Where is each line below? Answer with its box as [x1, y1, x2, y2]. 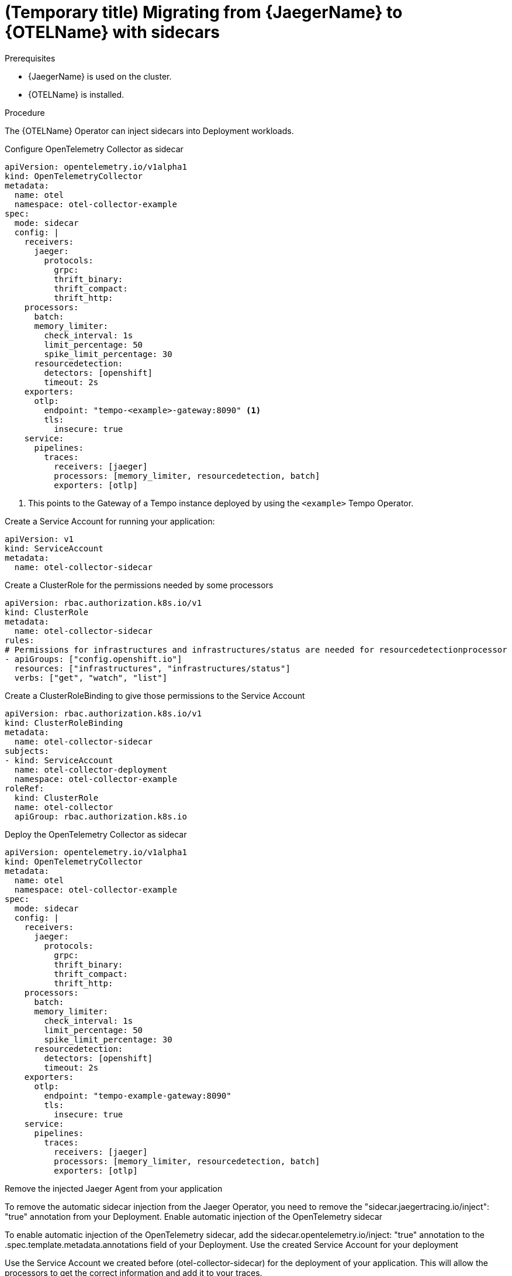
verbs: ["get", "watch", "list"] [14, 673, 168, 682]
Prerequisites [5, 53, 56, 63]
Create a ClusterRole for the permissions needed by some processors [5, 579, 274, 590]
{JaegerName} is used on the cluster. [28, 71, 172, 81]
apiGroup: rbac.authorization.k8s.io [14, 811, 187, 821]
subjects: [5, 746, 49, 756]
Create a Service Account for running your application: [5, 516, 215, 526]
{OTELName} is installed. [28, 89, 124, 100]
